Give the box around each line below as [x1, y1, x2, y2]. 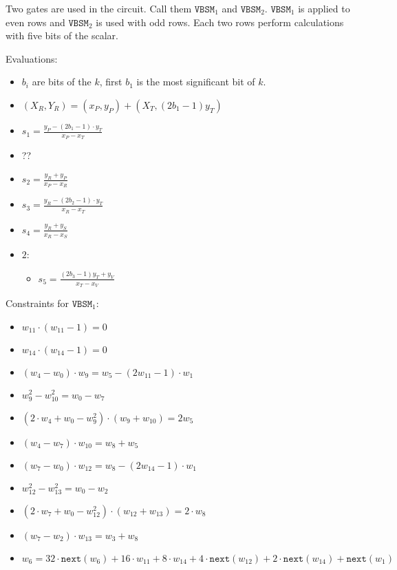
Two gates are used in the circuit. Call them [6, 1, 192, 15]
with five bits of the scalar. [6, 28, 118, 43]
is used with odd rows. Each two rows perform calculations [96, 14, 344, 29]
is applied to [298, 1, 350, 15]
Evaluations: [6, 51, 58, 65]
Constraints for [6, 295, 69, 310]
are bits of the [32, 74, 92, 89]
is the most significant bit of [136, 74, 255, 89]
